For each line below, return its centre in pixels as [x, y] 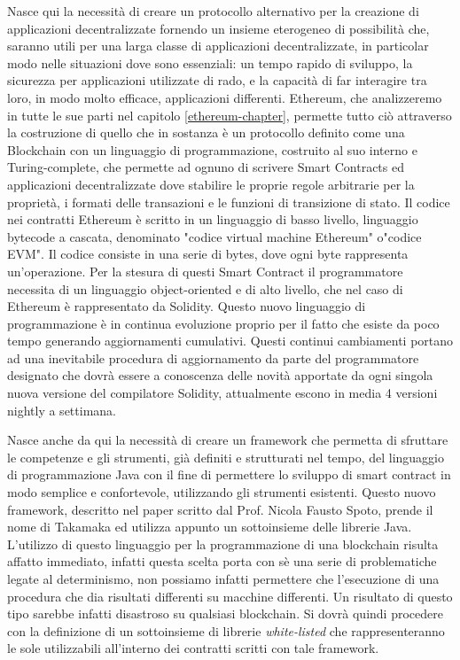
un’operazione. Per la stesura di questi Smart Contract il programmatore [205, 271]
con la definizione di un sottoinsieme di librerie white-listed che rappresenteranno [226, 630]
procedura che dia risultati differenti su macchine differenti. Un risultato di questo [230, 596]
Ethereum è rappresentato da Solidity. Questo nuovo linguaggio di [187, 306]
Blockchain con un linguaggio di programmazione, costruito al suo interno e [212, 149]
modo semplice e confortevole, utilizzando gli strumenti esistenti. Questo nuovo [222, 492]
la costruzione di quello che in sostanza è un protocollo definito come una [206, 132]
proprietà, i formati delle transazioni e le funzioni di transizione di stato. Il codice [229, 202]
